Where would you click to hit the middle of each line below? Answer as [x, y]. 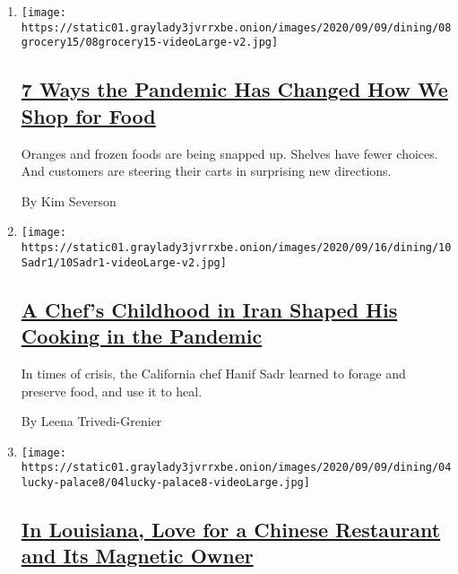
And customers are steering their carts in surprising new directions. [206, 171]
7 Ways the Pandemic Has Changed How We [234, 89]
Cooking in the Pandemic [142, 336]
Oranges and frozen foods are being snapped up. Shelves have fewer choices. [229, 153]
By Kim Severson [69, 200]
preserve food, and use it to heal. [112, 391]
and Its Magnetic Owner [137, 556]
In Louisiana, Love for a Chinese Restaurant [231, 530]
